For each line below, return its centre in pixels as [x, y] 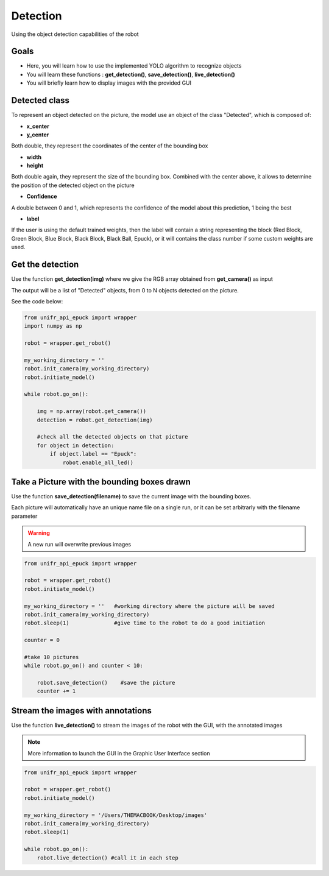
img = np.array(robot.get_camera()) [91, 412]
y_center [38, 135]
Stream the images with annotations [82, 711]
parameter [24, 516]
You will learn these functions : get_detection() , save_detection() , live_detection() [131, 74]
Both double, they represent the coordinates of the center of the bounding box [110, 146]
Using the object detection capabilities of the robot [75, 34]
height [35, 166]
